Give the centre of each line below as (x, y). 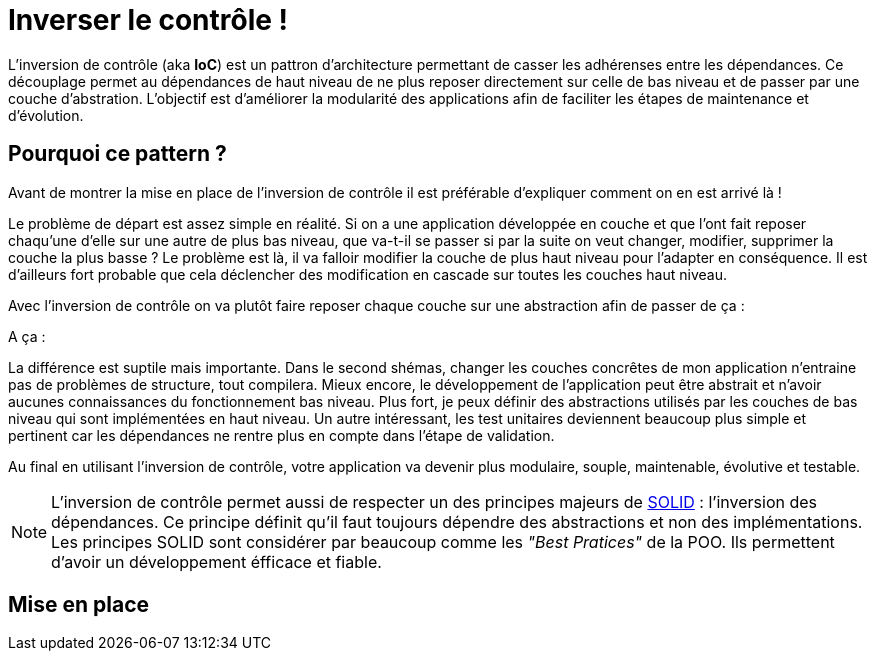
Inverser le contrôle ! (148, 20)
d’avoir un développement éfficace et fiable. (216, 561)
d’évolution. (46, 115)
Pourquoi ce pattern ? (117, 154)
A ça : (27, 336)
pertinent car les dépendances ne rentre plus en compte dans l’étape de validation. (281, 435)
